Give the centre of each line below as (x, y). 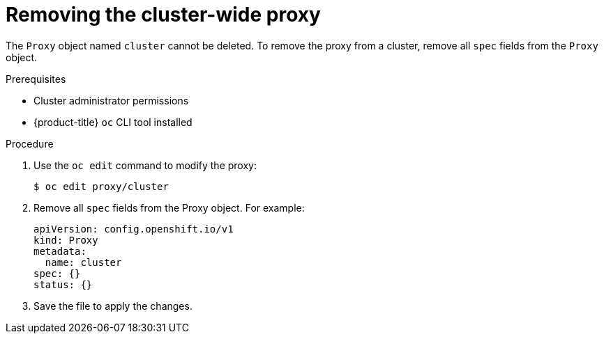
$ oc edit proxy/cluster (101, 186)
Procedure (30, 143)
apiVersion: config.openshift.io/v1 (134, 229)
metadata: (60, 251)
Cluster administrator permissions (111, 100)
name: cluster (83, 262)
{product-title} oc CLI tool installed (113, 122)
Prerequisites (36, 79)
